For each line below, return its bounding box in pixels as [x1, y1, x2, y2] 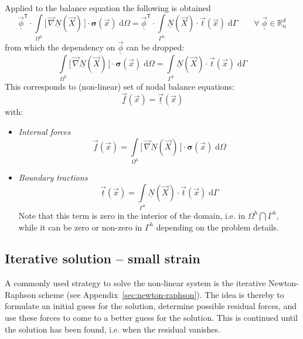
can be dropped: [126, 41, 185, 53]
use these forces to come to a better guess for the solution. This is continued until [5, 311, 298, 324]
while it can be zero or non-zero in [18, 221, 142, 233]
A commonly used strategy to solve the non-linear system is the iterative [5, 277, 266, 289]
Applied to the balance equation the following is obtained [5, 2, 211, 13]
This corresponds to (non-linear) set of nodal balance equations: [5, 80, 234, 92]
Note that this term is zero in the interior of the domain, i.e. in [18, 209, 246, 221]
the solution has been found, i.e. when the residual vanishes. [5, 323, 220, 335]
